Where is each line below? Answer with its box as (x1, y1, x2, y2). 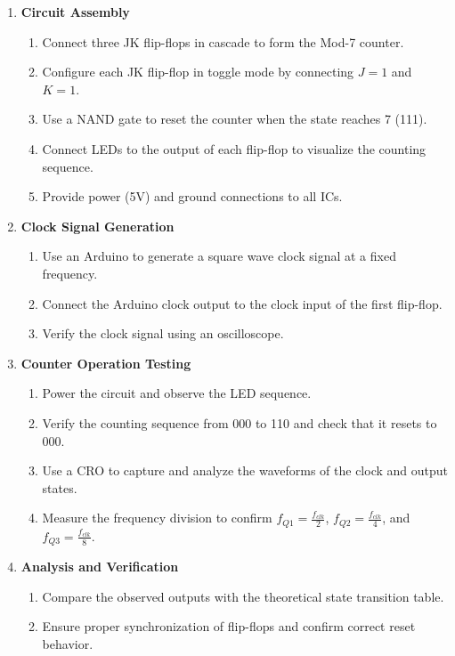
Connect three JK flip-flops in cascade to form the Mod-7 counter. (42, 32, 404, 51)
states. (42, 478, 77, 497)
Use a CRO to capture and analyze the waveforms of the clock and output (42, 461, 448, 480)
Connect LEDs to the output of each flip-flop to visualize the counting (42, 139, 427, 158)
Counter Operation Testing (20, 353, 191, 372)
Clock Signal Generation (20, 216, 175, 235)
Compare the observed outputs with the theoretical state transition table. (42, 587, 444, 605)
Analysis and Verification (20, 557, 179, 576)
